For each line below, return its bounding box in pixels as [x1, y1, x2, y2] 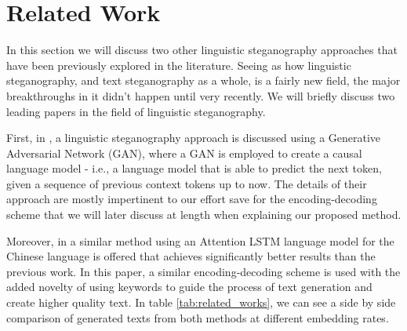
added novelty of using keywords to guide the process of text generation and [6, 278, 372, 295]
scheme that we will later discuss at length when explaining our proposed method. [6, 206, 402, 223]
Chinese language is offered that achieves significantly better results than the [6, 248, 376, 264]
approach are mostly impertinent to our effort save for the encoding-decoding [6, 191, 377, 207]
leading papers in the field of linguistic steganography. [6, 103, 266, 119]
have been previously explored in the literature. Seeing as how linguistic [6, 56, 351, 73]
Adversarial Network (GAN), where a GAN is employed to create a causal [6, 144, 362, 161]
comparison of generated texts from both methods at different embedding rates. [6, 309, 389, 326]
